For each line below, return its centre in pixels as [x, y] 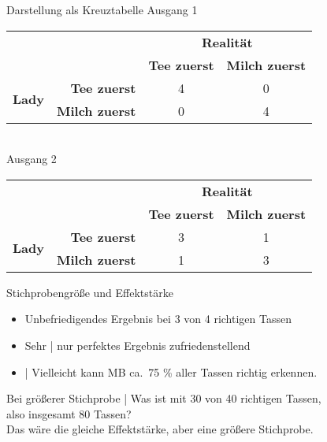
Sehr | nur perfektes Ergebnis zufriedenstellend [137, 345]
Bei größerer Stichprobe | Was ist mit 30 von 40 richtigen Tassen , [164, 398]
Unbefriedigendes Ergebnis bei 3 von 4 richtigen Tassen [158, 319]
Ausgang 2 [32, 159]
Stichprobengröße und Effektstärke [90, 292]
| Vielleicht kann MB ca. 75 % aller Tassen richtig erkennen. [171, 371]
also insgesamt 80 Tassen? [69, 413]
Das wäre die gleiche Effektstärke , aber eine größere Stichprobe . [160, 429]
